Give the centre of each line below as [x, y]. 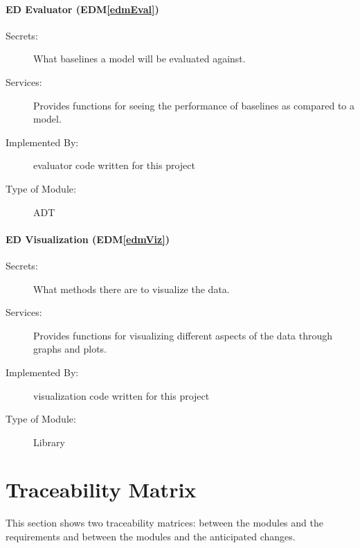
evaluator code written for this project [114, 165]
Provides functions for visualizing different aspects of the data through [183, 335]
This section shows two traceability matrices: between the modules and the [164, 523]
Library [49, 442]
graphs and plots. [70, 349]
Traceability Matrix [101, 489]
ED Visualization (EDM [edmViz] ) [88, 239]
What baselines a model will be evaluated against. [139, 59]
